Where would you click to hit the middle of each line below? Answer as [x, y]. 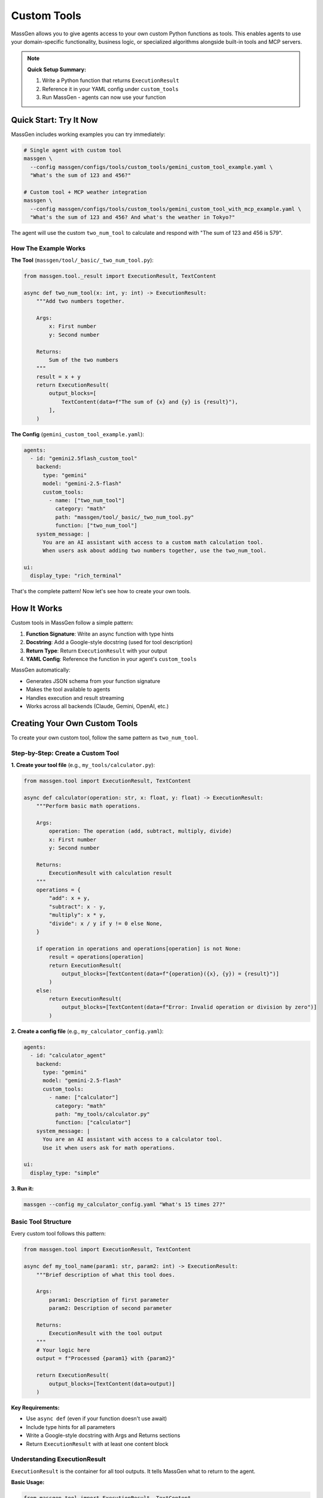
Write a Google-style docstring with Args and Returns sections [103, 1436]
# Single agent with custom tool [73, 150]
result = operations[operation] [96, 957]
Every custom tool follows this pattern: [58, 1234]
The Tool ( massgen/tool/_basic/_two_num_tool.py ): [82, 260]
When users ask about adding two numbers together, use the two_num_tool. [155, 551]
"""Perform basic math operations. [88, 806]
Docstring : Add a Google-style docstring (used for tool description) [109, 642]
